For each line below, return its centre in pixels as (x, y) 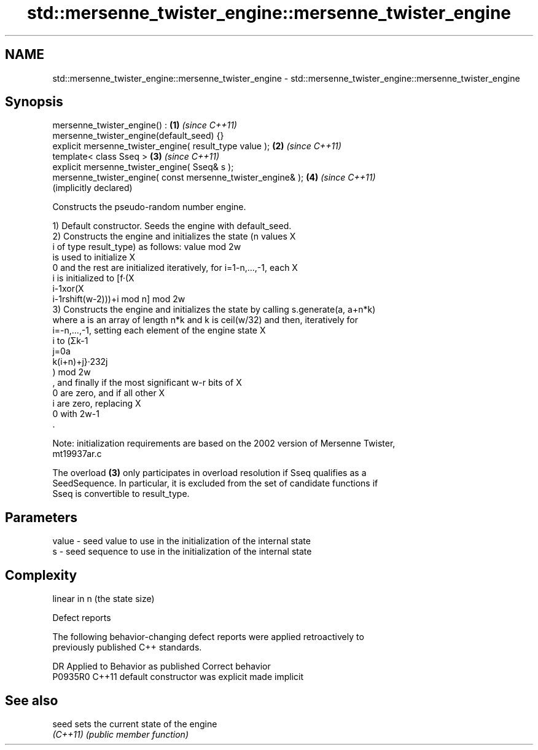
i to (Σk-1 (70, 341)
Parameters (41, 517)
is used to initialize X (94, 257)
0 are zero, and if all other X (109, 393)
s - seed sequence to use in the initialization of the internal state (182, 552)
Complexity (41, 575)
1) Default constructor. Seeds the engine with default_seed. (172, 226)
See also (32, 700)
